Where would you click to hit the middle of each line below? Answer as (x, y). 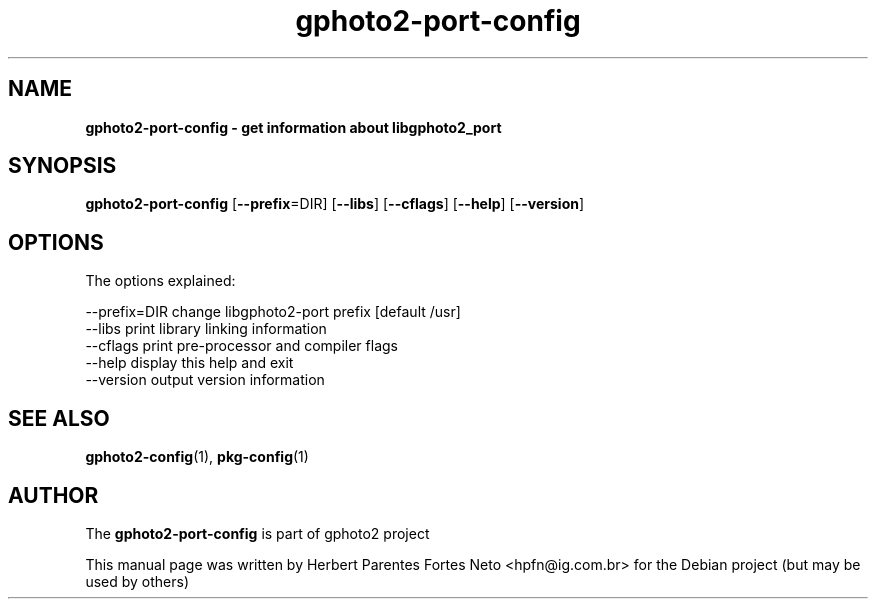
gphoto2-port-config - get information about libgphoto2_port (293, 127)
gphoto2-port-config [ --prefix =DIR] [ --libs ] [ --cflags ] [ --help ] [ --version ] (335, 204)
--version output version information (205, 380)
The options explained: (160, 281)
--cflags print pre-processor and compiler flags (241, 346)
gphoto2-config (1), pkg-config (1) (197, 457)
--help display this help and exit (189, 363)
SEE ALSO (59, 418)
